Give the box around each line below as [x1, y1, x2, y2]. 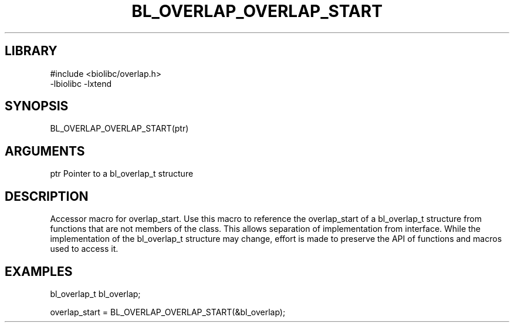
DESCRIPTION [5, 188, 89, 204]
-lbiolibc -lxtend [50, 78, 112, 89]
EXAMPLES [5, 264, 73, 279]
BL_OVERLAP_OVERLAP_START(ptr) [50, 123, 189, 134]
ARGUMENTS [5, 143, 85, 159]
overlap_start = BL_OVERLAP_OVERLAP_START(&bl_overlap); [50, 306, 286, 317]
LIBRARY [5, 43, 58, 59]
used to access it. [50, 244, 119, 254]
